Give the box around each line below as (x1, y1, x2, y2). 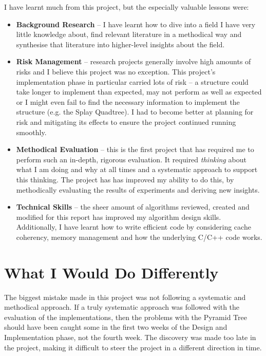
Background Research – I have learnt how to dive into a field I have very (16, 18, 256, 29)
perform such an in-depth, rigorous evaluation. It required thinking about (16, 154, 246, 164)
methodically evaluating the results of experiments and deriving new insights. (16, 184, 260, 195)
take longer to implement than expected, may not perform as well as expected (16, 86, 262, 97)
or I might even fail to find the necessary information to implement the (16, 96, 240, 107)
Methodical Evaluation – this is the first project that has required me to (16, 144, 254, 155)
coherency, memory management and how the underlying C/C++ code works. (16, 231, 262, 242)
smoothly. (16, 126, 47, 137)
